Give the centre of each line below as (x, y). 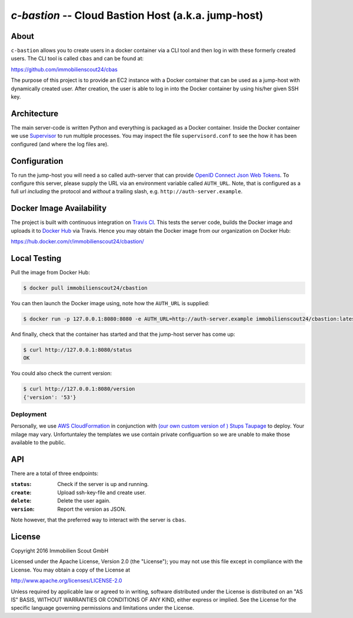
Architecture (35, 113)
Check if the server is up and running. (103, 484)
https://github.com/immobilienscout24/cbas (64, 69)
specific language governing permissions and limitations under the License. (102, 608)
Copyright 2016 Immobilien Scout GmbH (60, 550)
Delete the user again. (84, 501)
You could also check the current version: (61, 374)
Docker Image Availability (59, 208)
